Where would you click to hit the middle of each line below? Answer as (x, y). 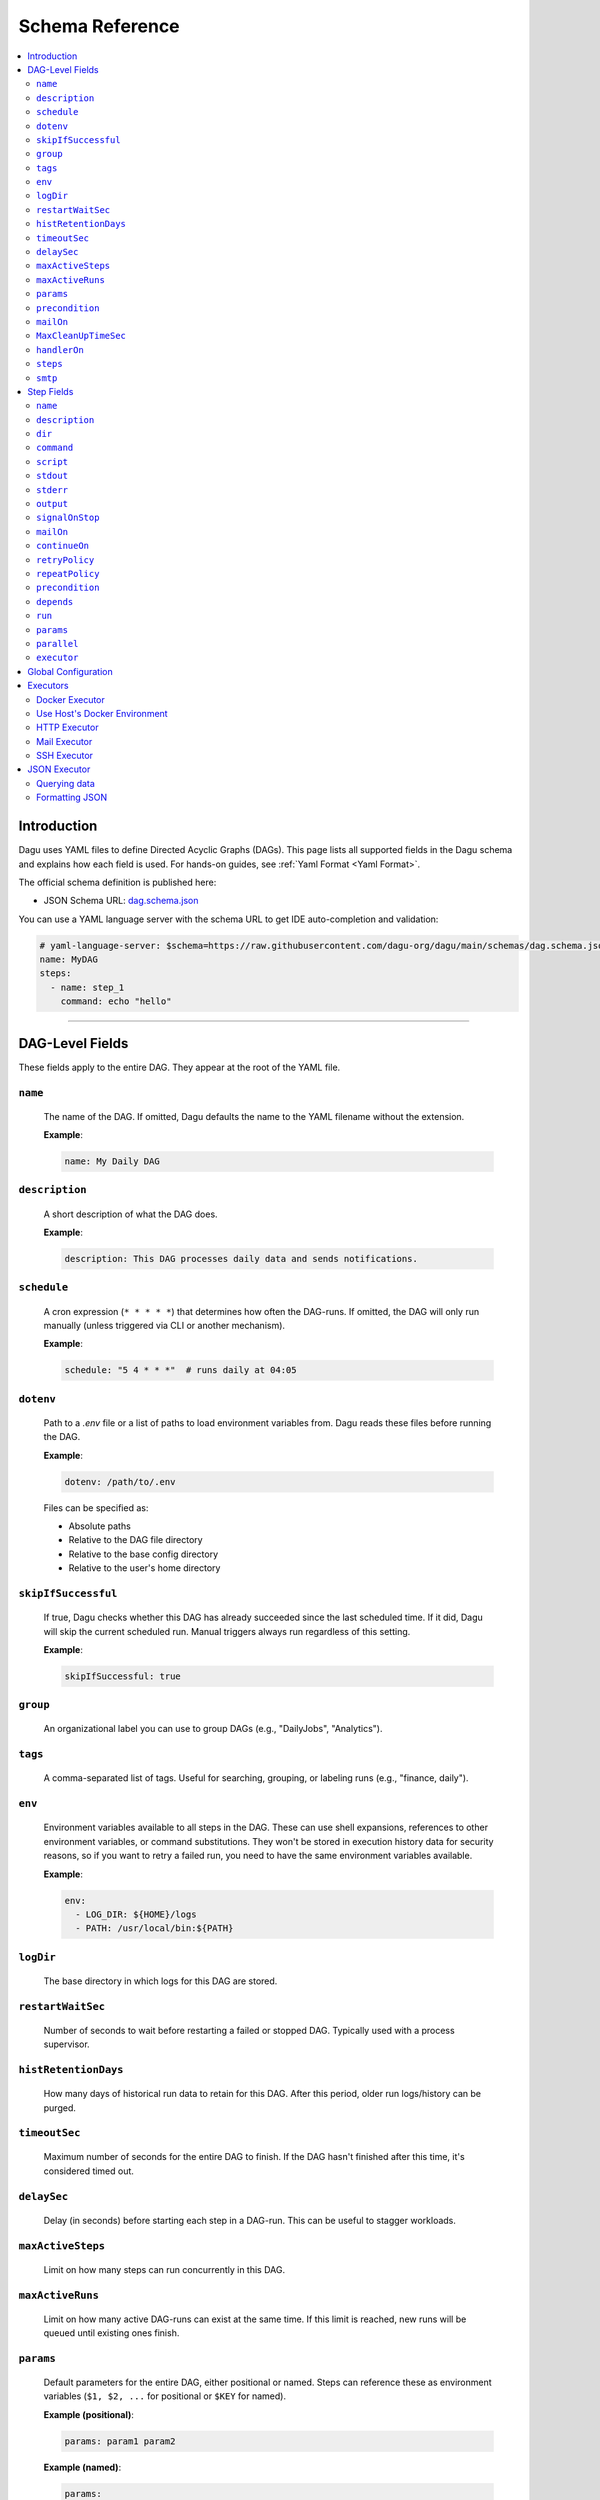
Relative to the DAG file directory (136, 1540)
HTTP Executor (67, 727)
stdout (52, 476)
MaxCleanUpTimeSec (81, 336)
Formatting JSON (72, 797)
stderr (52, 489)
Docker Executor (70, 699)
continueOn (63, 546)
